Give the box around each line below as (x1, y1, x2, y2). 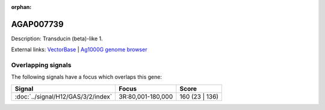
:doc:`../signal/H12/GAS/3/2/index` (14, 92, 113, 100)
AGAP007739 (11, 19, 64, 29)
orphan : (11, 4, 32, 10)
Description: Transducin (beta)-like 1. (11, 35, 103, 42)
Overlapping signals (11, 61, 72, 69)
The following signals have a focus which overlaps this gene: (11, 73, 162, 81)
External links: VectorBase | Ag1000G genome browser (11, 46, 147, 53)
